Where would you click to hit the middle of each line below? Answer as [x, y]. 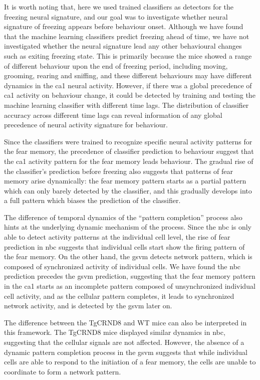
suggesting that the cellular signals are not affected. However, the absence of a [124, 342]
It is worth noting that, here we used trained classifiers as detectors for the [119, 7]
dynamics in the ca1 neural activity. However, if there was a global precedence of [128, 85]
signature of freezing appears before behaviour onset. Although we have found [124, 26]
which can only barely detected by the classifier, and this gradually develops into [128, 190]
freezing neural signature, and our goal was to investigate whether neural [116, 16]
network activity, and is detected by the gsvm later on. [88, 306]
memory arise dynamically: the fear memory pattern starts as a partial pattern [125, 181]
